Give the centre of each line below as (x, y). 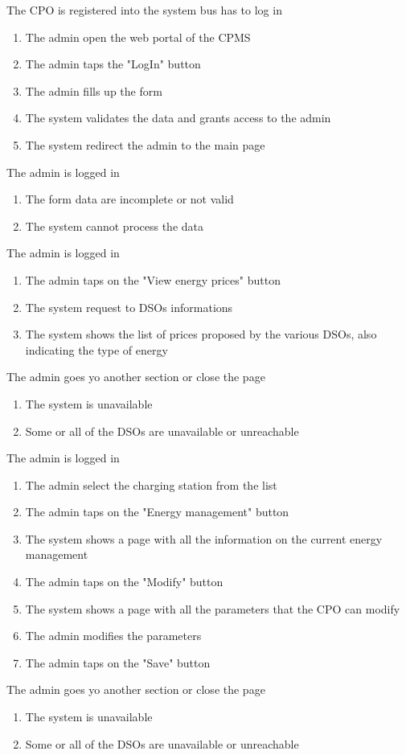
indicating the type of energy (96, 349)
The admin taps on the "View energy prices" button (153, 279)
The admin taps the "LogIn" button (113, 64)
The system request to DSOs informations (129, 307)
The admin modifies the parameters (113, 636)
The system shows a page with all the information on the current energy (204, 538)
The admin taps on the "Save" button (118, 662)
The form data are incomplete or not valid (129, 199)
